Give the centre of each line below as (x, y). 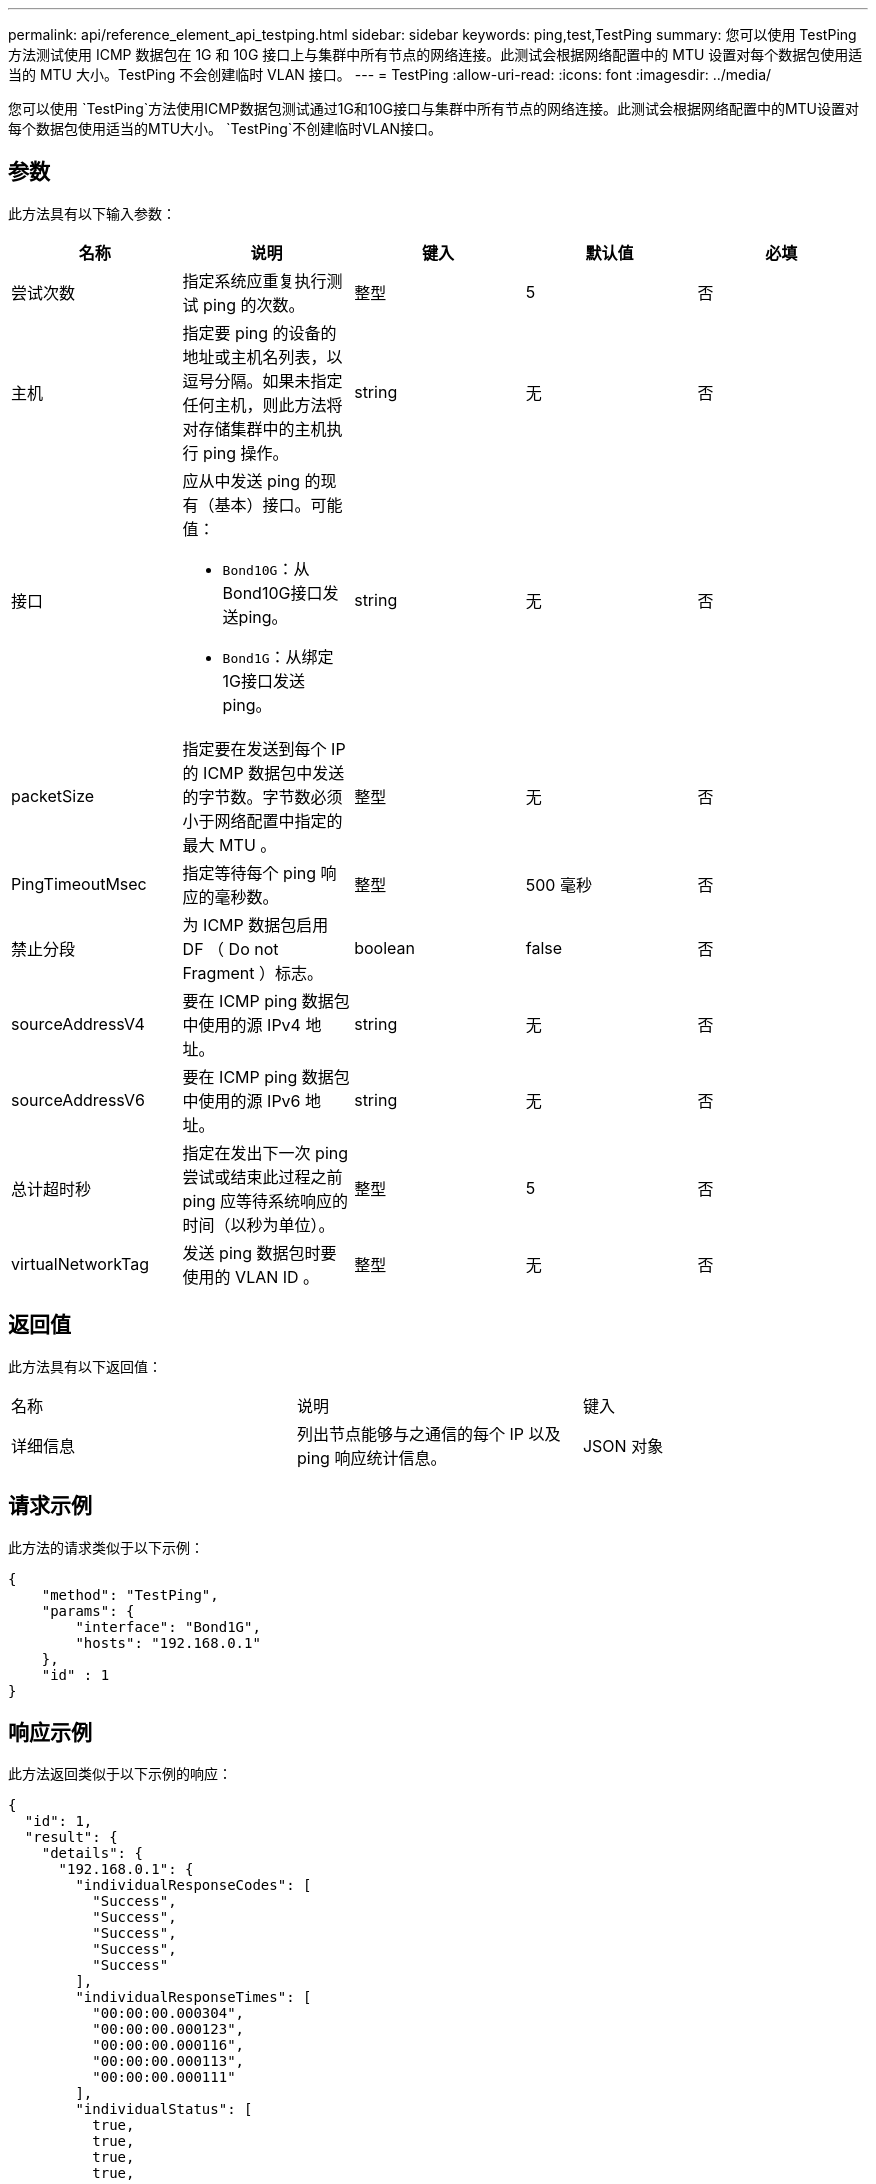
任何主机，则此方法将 (262, 404)
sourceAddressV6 (78, 1099)
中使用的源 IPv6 (241, 1100)
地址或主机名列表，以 (262, 356)
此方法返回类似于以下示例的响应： (120, 1774)
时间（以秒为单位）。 (258, 1224)
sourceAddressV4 (78, 1023)
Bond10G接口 (272, 592)
